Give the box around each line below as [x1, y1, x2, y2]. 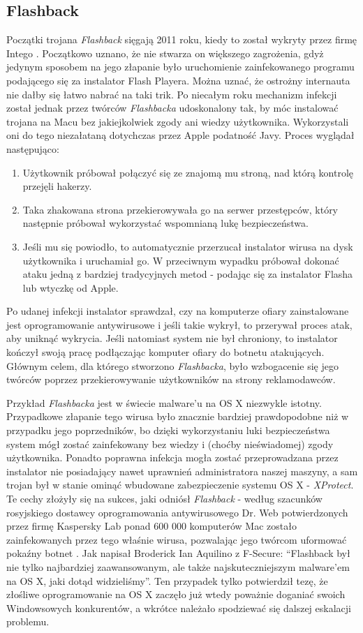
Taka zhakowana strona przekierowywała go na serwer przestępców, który [22, 202, 339, 216]
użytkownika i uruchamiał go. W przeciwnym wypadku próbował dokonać [22, 253, 339, 267]
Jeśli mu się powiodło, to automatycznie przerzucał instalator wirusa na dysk [22, 239, 353, 253]
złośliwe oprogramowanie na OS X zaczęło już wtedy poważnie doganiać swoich [6, 587, 346, 602]
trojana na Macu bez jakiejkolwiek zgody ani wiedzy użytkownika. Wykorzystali [6, 114, 349, 128]
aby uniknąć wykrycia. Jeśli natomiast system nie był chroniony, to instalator [6, 331, 338, 345]
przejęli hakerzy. [22, 179, 92, 193]
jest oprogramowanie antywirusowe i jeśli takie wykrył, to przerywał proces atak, [6, 317, 353, 332]
